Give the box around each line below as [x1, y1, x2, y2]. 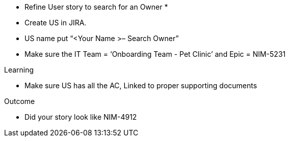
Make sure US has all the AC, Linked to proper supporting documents [24, 81, 257, 90]
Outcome [4, 97, 35, 105]
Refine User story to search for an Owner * [24, 3, 168, 11]
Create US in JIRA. [24, 18, 87, 27]
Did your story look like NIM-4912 [24, 113, 137, 121]
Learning [4, 65, 34, 74]
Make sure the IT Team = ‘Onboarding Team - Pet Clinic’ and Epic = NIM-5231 [24, 50, 286, 58]
